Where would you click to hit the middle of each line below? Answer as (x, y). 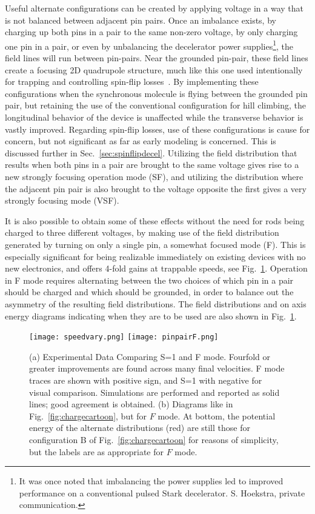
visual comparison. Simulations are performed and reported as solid (154, 392)
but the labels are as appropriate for (96, 451)
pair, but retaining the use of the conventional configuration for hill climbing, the (155, 105)
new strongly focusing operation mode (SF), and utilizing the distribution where (154, 176)
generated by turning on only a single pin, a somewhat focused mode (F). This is (155, 244)
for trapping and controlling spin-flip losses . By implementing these (132, 82)
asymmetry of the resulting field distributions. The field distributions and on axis (156, 303)
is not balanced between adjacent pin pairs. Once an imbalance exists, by (141, 20)
